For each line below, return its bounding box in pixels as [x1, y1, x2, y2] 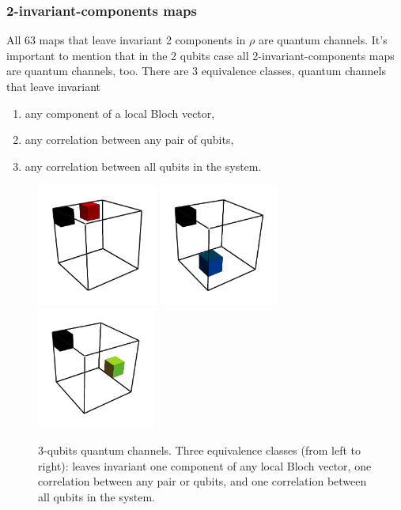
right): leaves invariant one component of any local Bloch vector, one [38, 457, 372, 474]
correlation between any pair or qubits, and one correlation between [38, 473, 367, 489]
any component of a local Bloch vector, [25, 104, 215, 121]
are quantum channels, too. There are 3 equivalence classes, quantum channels [6, 62, 386, 79]
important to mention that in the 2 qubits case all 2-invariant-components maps [6, 47, 395, 63]
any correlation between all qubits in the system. [25, 157, 262, 174]
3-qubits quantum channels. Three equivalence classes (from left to [38, 441, 361, 458]
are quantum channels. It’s [258, 32, 388, 48]
